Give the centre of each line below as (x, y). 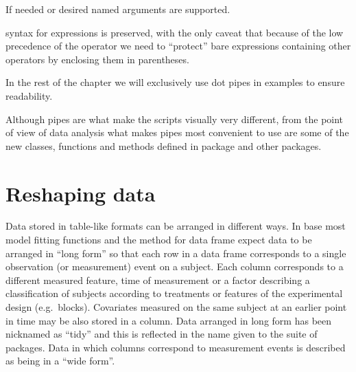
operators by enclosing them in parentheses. (97, 59)
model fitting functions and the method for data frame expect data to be (159, 240)
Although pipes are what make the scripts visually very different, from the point (175, 119)
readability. (29, 95)
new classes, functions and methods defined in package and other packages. (164, 145)
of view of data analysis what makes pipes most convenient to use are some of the (177, 132)
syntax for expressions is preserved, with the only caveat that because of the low (175, 32)
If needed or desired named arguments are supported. (118, 9)
